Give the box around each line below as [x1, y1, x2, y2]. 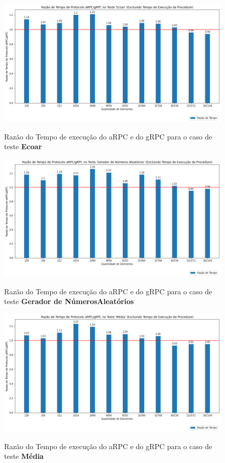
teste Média [4, 451, 44, 461]
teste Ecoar [4, 141, 42, 152]
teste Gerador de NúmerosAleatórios [4, 296, 134, 307]
